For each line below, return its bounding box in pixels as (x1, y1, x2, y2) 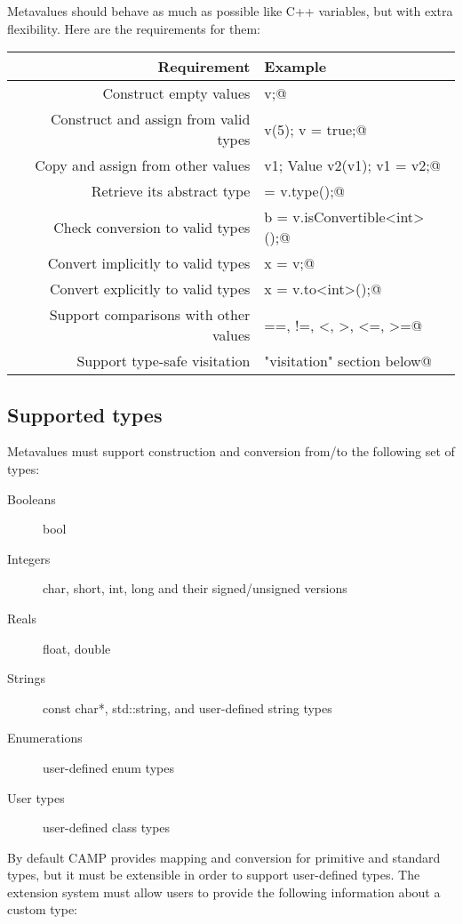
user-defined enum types (43, 758, 174, 776)
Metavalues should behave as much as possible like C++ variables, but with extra (7, 2, 453, 20)
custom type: (7, 900, 78, 919)
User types (7, 788, 65, 807)
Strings (7, 669, 45, 687)
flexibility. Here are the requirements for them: (7, 19, 260, 37)
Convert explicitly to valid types (49, 278, 251, 300)
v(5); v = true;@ (264, 118, 367, 140)
